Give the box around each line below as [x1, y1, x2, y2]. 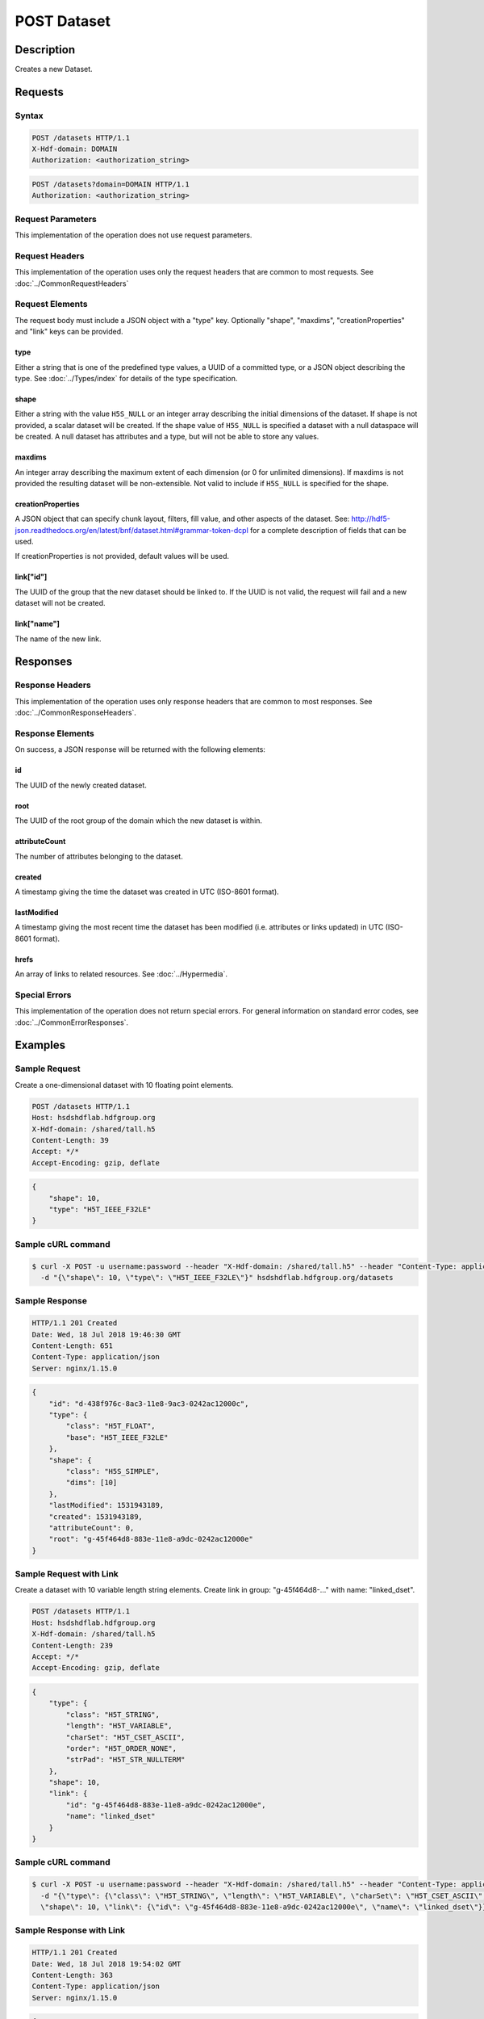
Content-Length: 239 [31, 1640, 113, 1650]
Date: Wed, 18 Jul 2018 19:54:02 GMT [31, 1959, 181, 1968]
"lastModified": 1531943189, [48, 1501, 165, 1510]
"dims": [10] [65, 1478, 118, 1488]
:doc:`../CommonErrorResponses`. [15, 1018, 129, 1027]
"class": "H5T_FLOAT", [65, 1421, 156, 1431]
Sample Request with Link [15, 1568, 119, 1580]
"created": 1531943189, [48, 1512, 143, 1522]
